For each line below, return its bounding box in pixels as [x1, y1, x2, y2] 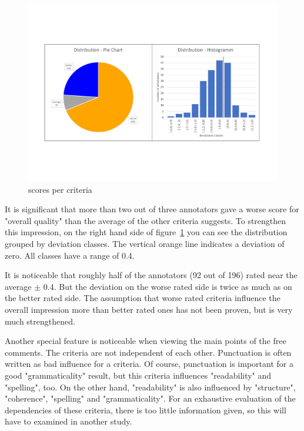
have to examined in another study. [5, 415, 132, 427]
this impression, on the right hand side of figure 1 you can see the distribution [5, 226, 288, 238]
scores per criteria [28, 183, 92, 195]
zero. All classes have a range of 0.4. [5, 249, 135, 261]
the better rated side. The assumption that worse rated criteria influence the [5, 292, 280, 304]
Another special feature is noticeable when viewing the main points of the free [5, 335, 286, 347]
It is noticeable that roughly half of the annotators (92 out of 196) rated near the [5, 269, 298, 281]
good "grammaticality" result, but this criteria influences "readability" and [5, 369, 272, 381]
